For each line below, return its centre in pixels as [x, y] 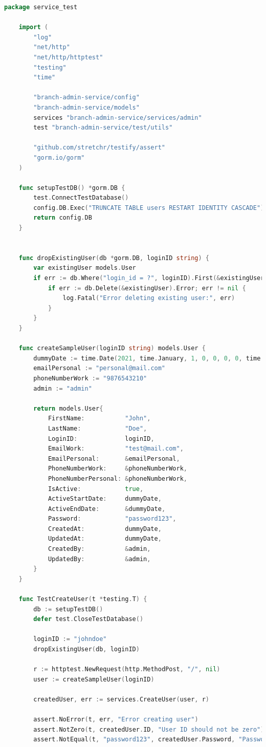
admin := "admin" [63, 388]
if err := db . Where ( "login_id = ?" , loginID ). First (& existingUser [149, 278]
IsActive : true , [96, 489]
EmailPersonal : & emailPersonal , [114, 458]
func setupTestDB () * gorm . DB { [72, 188]
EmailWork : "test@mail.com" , [116, 449]
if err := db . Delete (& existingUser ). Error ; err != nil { [147, 288]
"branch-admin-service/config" [86, 98]
